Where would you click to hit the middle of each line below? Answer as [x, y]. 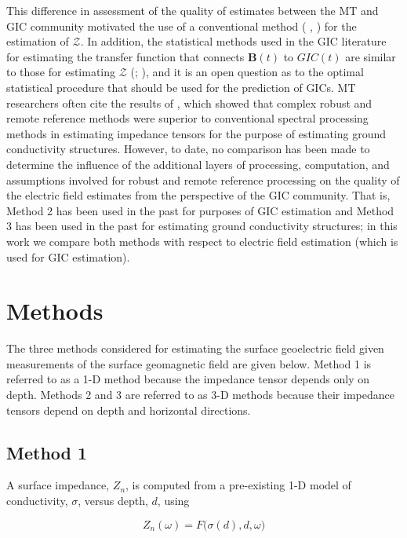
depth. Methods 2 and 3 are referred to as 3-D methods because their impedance [200, 394]
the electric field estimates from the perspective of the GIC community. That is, [198, 195]
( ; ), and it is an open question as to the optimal [247, 72]
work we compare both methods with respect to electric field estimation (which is [202, 241]
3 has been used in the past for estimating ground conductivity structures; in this [202, 226]
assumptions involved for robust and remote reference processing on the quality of [203, 179]
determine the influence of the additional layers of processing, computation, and [198, 164]
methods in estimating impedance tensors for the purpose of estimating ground [196, 133]
